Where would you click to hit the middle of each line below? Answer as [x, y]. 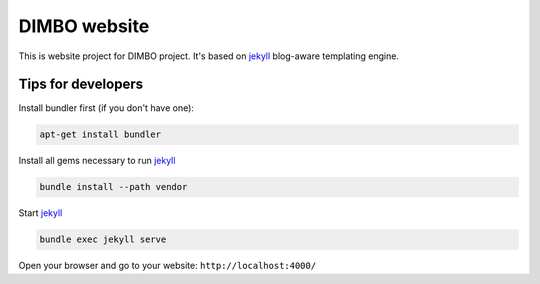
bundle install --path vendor [113, 187]
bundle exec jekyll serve [103, 239]
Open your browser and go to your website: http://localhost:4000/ [167, 266]
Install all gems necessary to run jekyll [97, 161]
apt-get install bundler [100, 134]
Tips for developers [81, 84]
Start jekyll [40, 213]
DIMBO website [84, 26]
